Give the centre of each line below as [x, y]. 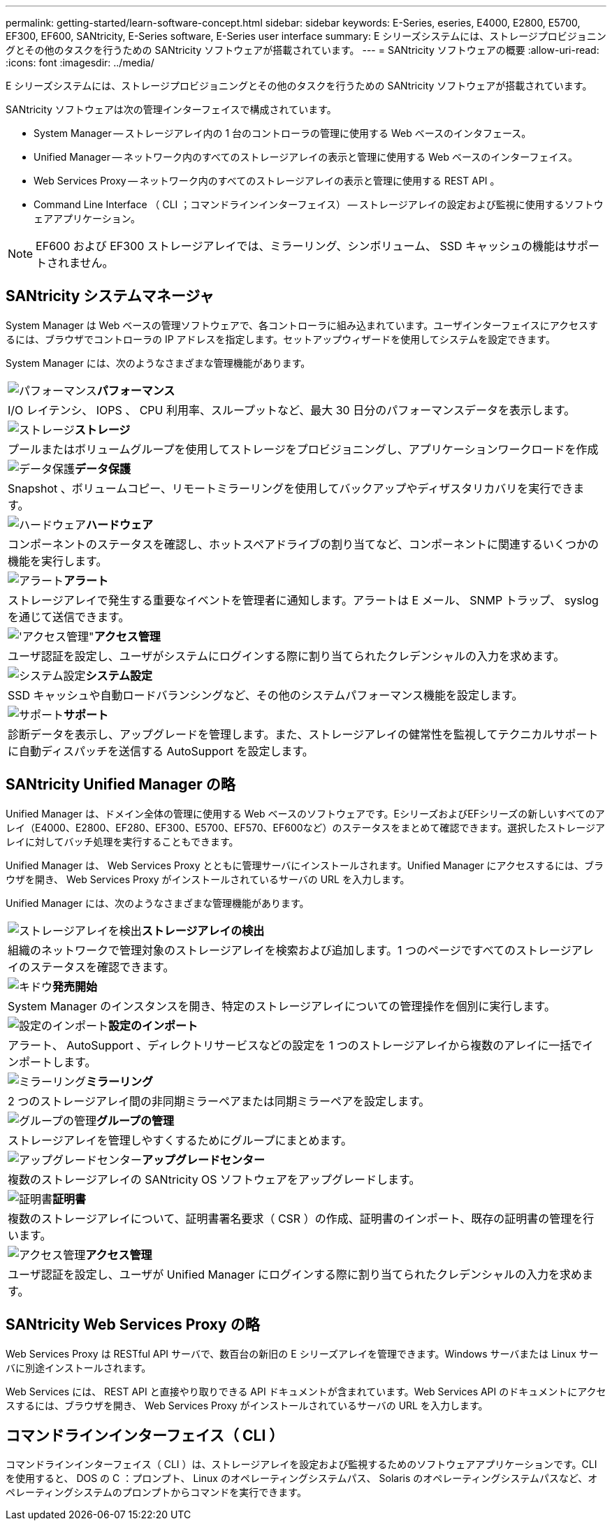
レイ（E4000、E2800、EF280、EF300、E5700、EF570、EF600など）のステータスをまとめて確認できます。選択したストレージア [305, 827]
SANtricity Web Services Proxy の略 [133, 1325]
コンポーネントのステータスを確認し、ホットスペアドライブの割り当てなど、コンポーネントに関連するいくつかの [304, 544]
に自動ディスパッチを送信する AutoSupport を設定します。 [161, 751]
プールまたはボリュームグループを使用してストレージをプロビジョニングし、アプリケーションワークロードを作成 [303, 449]
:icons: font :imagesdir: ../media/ [80, 63]
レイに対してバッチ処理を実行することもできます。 [122, 841]
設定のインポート [153, 1025]
